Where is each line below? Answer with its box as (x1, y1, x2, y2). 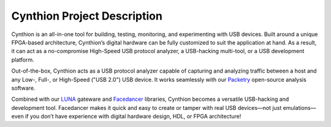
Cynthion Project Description (11, 9, 162, 23)
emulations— (283, 104, 316, 111)
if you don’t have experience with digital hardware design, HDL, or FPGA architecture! (25, 113, 242, 120)
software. (11, 84, 36, 92)
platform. (11, 56, 35, 64)
